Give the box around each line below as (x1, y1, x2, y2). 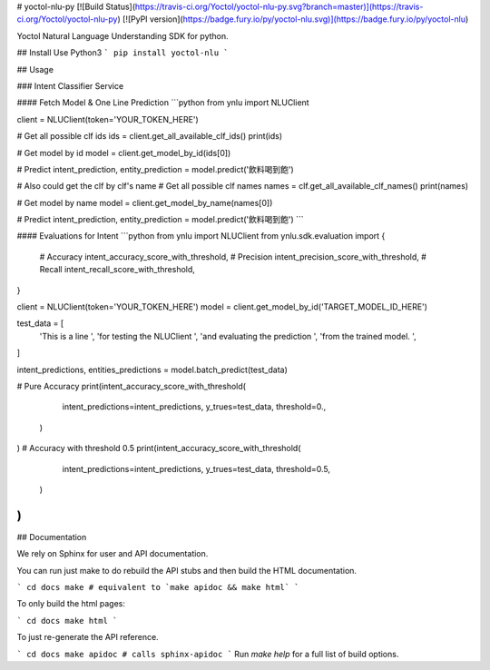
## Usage (16, 64, 54, 74)
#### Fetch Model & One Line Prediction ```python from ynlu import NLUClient (16, 97, 309, 108)
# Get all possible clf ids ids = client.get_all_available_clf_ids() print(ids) (16, 131, 283, 142)
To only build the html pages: (16, 598, 126, 609)
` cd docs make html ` (16, 616, 118, 626)
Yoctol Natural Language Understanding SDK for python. (16, 30, 229, 41)
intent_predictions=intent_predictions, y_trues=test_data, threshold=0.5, (62, 463, 331, 474)
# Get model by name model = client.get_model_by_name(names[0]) (16, 197, 273, 208)
